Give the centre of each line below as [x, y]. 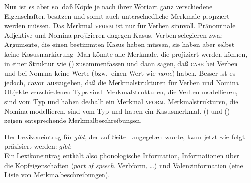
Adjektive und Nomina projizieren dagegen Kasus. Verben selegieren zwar [114, 35]
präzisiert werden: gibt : [38, 146]
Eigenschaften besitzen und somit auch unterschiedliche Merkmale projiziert [117, 16]
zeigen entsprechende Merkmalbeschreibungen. [73, 120]
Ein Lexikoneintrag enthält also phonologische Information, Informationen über [122, 155]
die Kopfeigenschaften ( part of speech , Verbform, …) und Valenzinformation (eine [124, 165]
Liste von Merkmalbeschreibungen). [57, 175]
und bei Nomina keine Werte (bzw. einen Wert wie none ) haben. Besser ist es [120, 73]
